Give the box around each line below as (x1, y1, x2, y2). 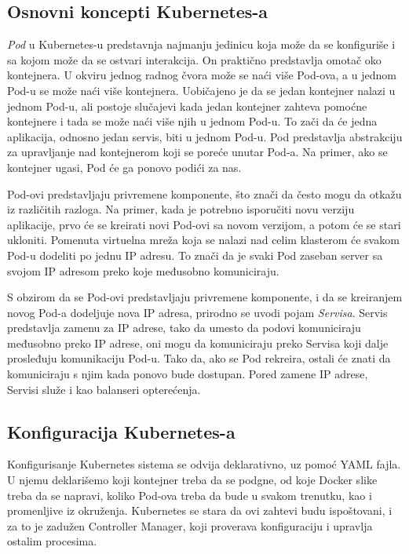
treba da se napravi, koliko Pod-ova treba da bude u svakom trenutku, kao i (7, 487, 372, 503)
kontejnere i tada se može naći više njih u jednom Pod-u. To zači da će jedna (7, 113, 378, 129)
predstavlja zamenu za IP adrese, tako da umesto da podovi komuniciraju (7, 319, 361, 336)
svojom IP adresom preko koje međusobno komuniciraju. (7, 262, 279, 279)
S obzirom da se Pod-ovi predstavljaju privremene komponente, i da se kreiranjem (7, 289, 403, 305)
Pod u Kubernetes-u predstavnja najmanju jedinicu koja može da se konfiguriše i (7, 36, 396, 53)
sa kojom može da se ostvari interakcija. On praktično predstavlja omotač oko (7, 51, 382, 67)
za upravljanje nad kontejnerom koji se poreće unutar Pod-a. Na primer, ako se (7, 144, 388, 160)
